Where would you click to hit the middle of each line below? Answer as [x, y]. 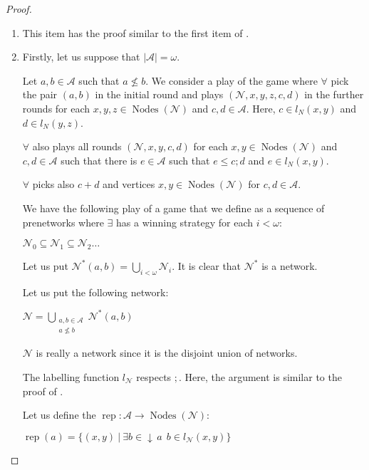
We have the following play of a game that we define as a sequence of [173, 208]
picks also [53, 184]
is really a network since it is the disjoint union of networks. [167, 353]
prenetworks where [63, 222]
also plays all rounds [77, 146]
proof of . [43, 391]
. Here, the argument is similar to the [260, 377]
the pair [40, 94]
